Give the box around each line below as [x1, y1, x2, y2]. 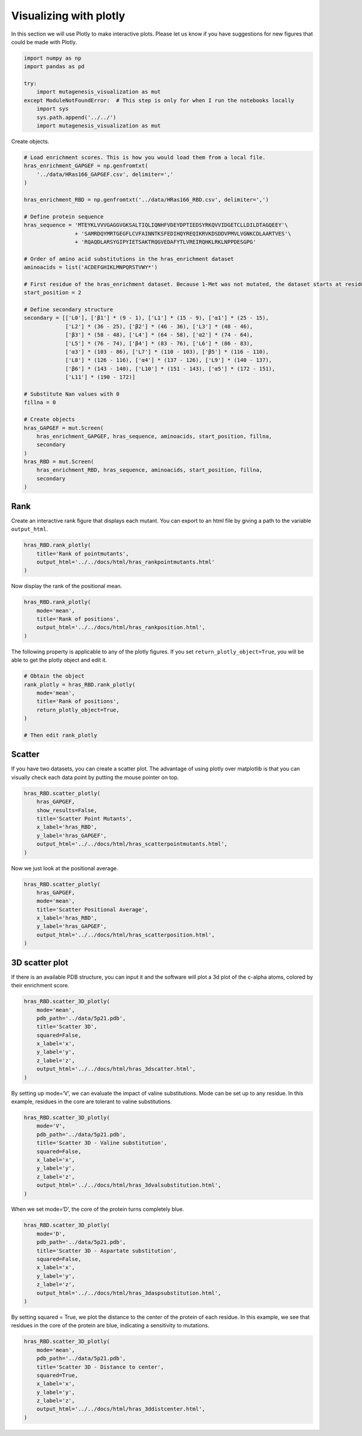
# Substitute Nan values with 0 [24, 390, 120, 397]
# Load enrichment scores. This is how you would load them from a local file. [24, 154, 266, 161]
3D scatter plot [11, 957, 69, 967]
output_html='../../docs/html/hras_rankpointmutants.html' [36, 559, 215, 565]
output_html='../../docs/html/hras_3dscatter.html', [36, 1066, 196, 1072]
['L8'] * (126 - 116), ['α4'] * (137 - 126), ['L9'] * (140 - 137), [65, 357, 273, 364]
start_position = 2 [24, 289, 81, 296]
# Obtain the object [24, 673, 84, 679]
